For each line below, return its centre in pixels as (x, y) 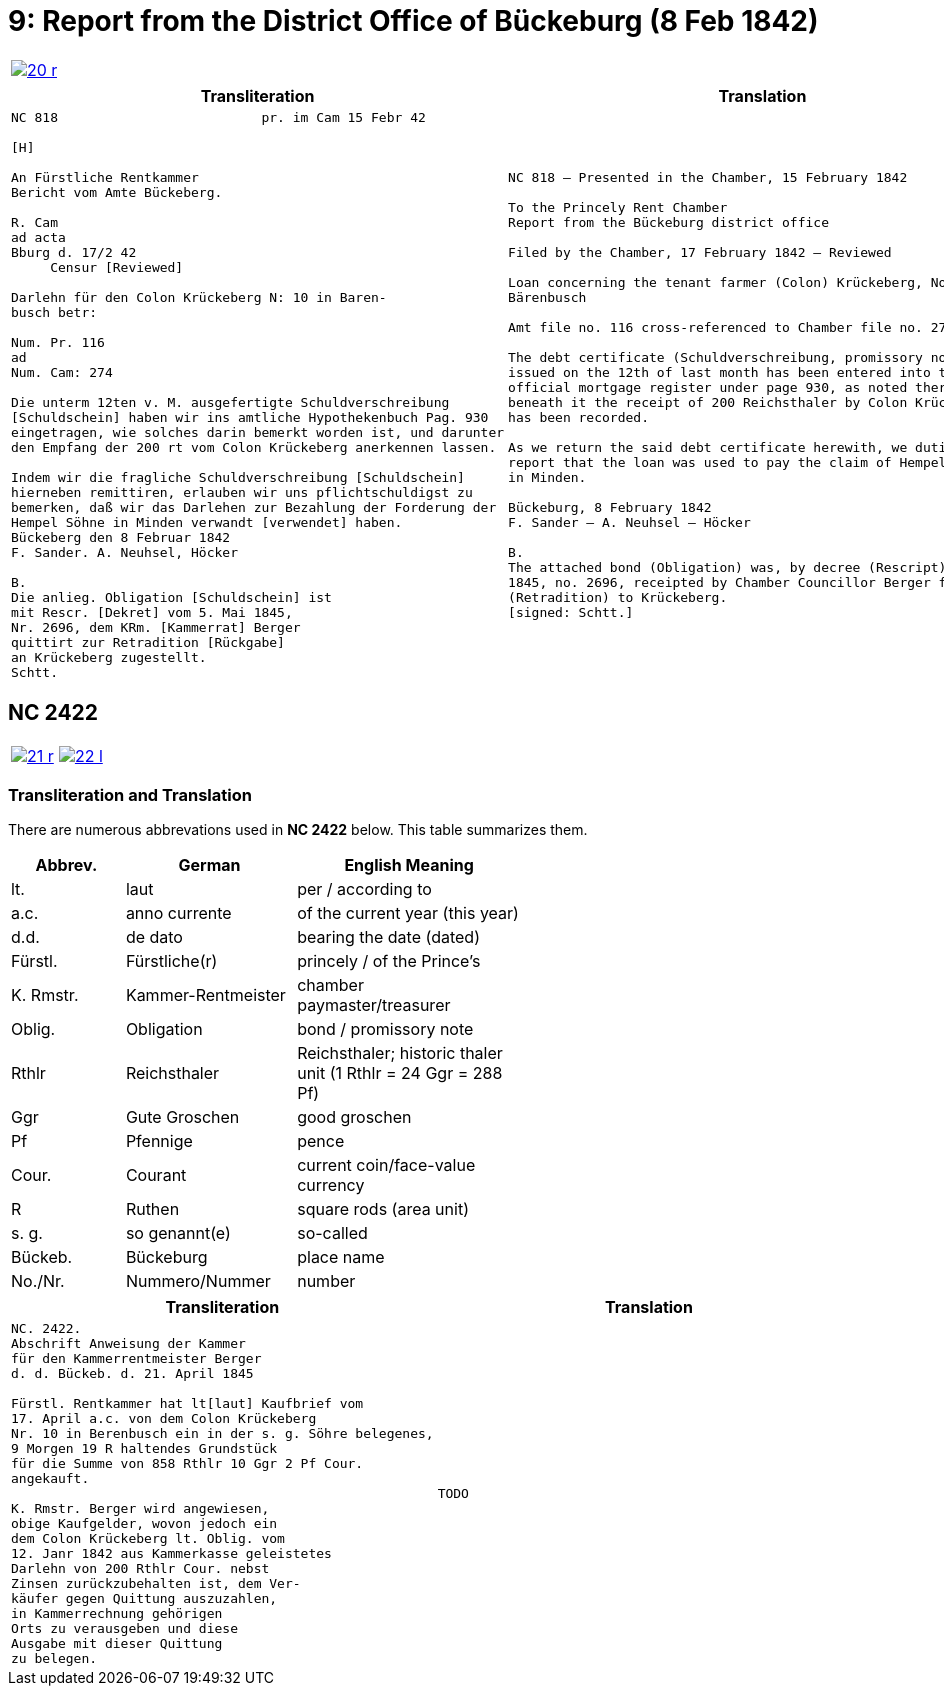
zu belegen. (54, 1659)
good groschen (354, 1117)
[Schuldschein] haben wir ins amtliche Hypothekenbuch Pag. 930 (250, 417)
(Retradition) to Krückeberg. (618, 597)
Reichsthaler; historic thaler (400, 1053)
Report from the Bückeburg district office (668, 222)
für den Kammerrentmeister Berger (136, 1359)
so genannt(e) (178, 1233)
